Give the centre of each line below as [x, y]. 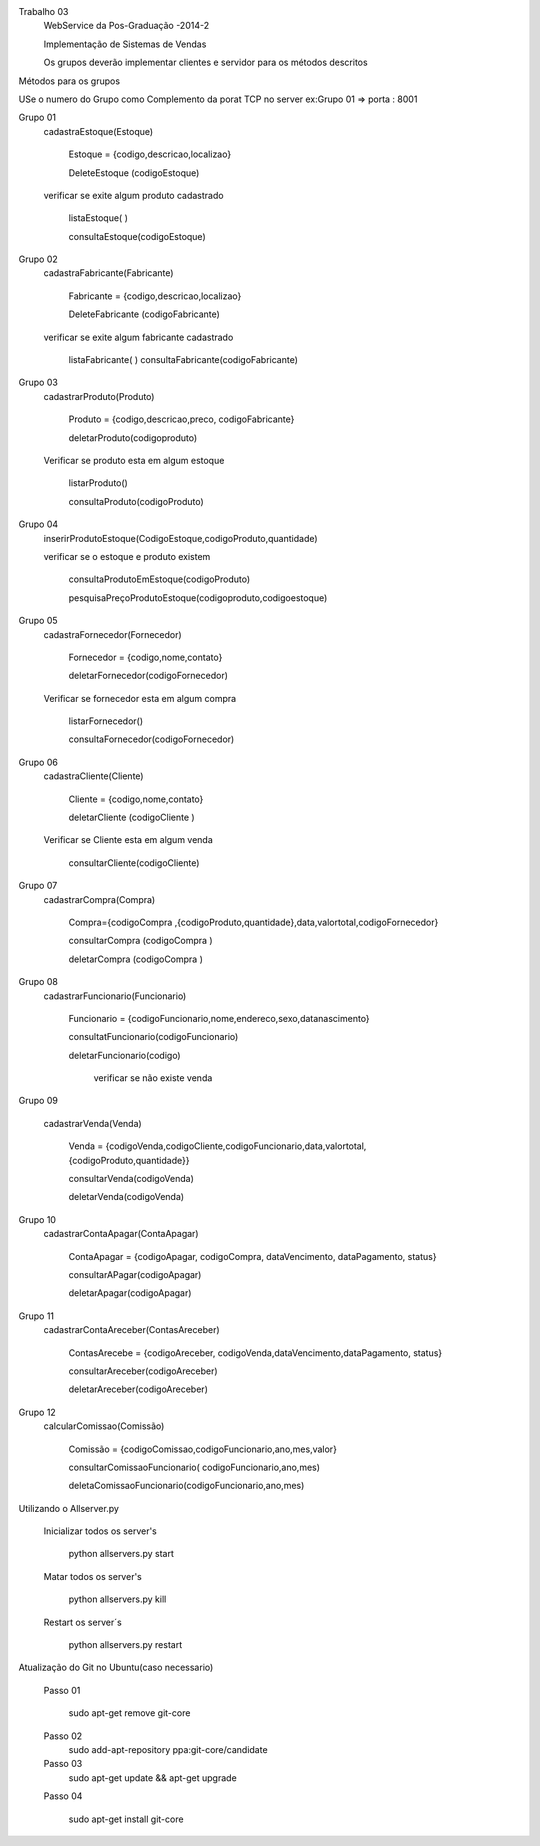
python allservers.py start [121, 1554]
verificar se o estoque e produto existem [127, 556]
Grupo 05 [38, 621]
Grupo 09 [38, 1101]
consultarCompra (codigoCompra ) [141, 941]
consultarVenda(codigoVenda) [131, 1179]
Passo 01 [62, 1690]
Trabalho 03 [43, 11]
